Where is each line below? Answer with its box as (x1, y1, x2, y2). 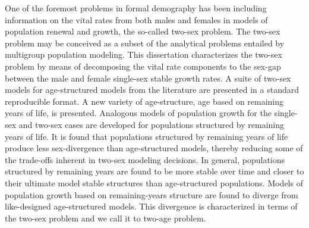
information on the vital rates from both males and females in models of (5, 13, 268, 26)
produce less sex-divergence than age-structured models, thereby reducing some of (5, 142, 303, 154)
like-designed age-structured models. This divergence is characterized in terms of (5, 200, 298, 213)
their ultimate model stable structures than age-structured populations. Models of (5, 176, 303, 189)
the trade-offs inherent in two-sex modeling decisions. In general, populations (5, 153, 285, 165)
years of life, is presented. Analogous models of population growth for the (5, 107, 272, 119)
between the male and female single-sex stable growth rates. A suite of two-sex (5, 71, 291, 84)
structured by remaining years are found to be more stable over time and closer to (5, 165, 304, 177)
